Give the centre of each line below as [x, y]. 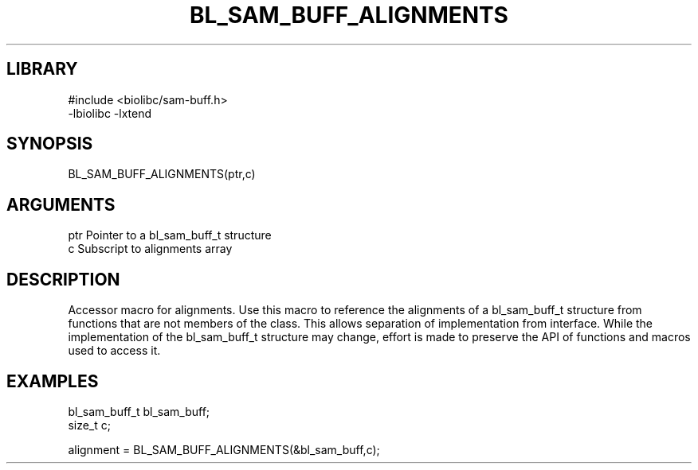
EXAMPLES [53, 381]
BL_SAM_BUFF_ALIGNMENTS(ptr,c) [162, 174]
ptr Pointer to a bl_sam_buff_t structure [170, 235]
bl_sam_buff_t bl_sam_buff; [139, 411]
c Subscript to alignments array [150, 249]
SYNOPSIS [50, 144]
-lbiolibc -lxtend [110, 113]
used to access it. [114, 351]
